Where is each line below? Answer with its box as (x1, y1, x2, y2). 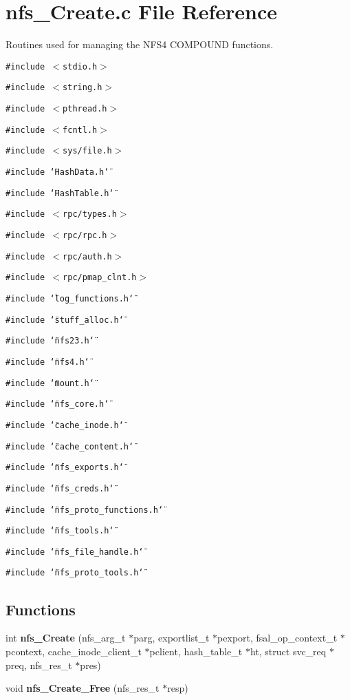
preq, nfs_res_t (6, 657, 72, 672)
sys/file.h (63, 146, 112, 156)
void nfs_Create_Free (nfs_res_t (6, 681, 160, 695)
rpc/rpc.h (63, 230, 107, 240)
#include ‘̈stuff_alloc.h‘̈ (6, 315, 124, 325)
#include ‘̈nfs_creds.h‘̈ (6, 483, 114, 494)
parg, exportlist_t (133, 630, 210, 645)
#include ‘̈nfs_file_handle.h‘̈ (6, 547, 144, 557)
